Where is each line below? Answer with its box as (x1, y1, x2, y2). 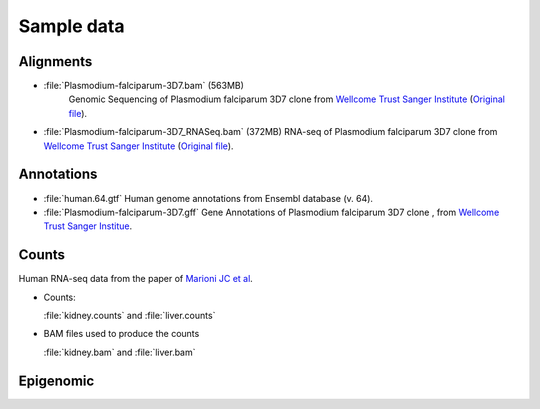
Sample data (18, 15, 125, 37)
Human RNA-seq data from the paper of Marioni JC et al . (18, 273, 254, 285)
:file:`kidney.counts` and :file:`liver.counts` (43, 310, 216, 321)
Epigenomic (18, 372, 95, 389)
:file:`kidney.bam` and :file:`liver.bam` (43, 346, 196, 358)
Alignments (18, 53, 93, 70)
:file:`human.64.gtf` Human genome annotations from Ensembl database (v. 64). (43, 192, 374, 204)
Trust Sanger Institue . (43, 220, 133, 232)
